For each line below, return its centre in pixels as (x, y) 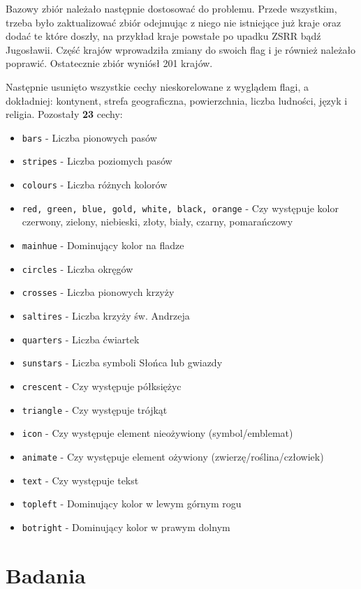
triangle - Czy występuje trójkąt (95, 409)
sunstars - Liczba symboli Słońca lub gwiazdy (122, 363)
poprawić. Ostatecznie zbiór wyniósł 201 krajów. (109, 63)
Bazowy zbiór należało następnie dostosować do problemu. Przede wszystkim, (171, 8)
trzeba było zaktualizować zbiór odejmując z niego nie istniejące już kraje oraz (174, 22)
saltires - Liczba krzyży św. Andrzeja (106, 315)
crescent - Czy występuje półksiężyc (102, 386)
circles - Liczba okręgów (78, 268)
